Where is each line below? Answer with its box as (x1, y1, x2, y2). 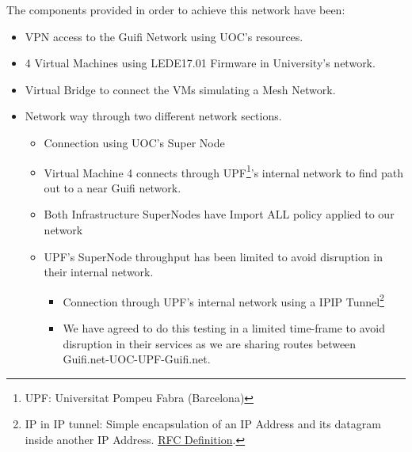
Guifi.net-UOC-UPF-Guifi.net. (63, 351, 211, 367)
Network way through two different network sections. (25, 108, 282, 124)
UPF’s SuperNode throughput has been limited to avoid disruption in (44, 248, 383, 264)
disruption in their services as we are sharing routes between (63, 335, 357, 351)
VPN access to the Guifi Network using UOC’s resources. (25, 28, 303, 44)
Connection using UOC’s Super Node (44, 134, 225, 150)
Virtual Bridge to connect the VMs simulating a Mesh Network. (25, 81, 336, 97)
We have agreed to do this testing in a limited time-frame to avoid (63, 320, 385, 336)
